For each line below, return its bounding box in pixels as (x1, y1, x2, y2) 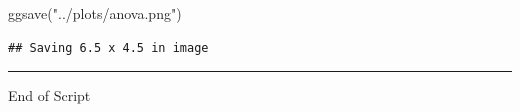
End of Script (8, 85, 91, 106)
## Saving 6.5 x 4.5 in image (8, 40, 209, 55)
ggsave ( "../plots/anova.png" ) (8, 3, 182, 23)
